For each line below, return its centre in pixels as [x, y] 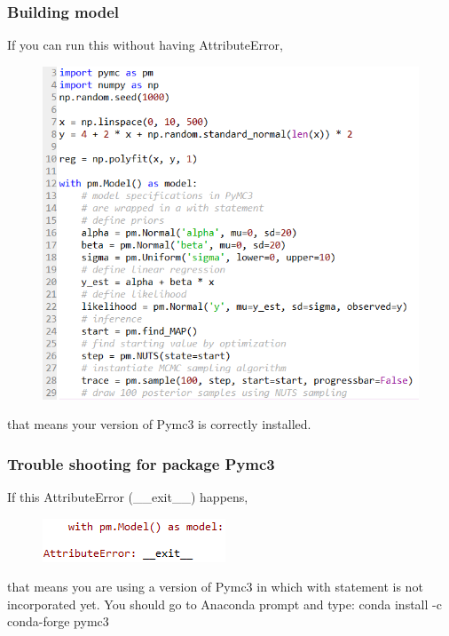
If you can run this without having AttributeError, [145, 45]
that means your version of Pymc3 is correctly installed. [159, 424]
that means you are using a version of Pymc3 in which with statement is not [215, 587]
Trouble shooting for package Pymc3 [141, 463]
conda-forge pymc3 [58, 621]
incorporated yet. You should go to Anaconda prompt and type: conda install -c [224, 604]
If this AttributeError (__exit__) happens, [128, 497]
